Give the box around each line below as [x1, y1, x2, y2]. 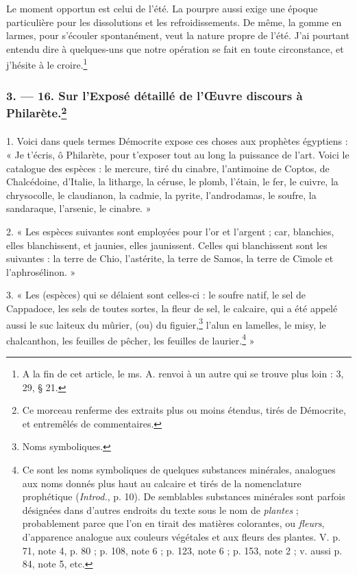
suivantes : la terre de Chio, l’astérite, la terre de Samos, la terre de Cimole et [6, 251, 334, 266]
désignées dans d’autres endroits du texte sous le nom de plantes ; [22, 502, 299, 517]
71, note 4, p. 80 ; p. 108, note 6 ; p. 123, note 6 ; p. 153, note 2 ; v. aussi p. [22, 543, 343, 557]
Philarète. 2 [6, 103, 67, 121]
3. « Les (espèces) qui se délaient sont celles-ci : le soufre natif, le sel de [6, 287, 306, 302]
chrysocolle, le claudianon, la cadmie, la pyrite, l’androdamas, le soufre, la [6, 187, 317, 202]
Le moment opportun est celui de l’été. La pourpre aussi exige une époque [6, 1, 318, 15]
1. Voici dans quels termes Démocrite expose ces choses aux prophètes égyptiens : [6, 134, 348, 148]
